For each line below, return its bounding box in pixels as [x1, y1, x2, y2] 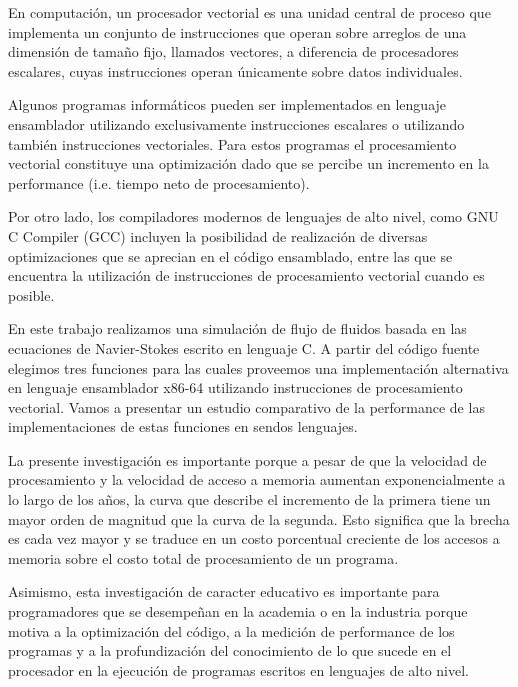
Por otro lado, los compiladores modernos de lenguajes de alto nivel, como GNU [8, 206, 499, 227]
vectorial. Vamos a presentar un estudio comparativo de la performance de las [8, 396, 485, 417]
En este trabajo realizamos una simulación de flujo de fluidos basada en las [8, 318, 467, 339]
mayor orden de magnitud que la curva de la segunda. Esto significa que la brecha [8, 508, 510, 529]
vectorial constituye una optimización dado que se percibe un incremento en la [8, 153, 489, 174]
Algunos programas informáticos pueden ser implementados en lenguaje [8, 94, 447, 115]
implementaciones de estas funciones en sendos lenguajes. [8, 416, 358, 437]
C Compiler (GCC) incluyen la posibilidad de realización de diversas [8, 225, 428, 246]
